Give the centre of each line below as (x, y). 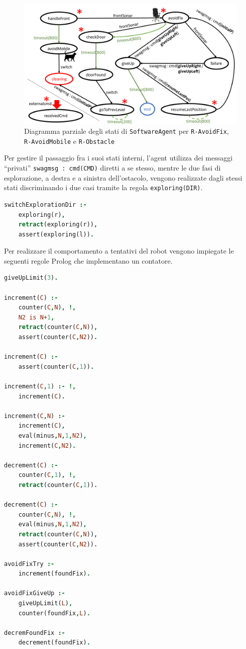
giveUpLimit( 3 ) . (31, 278)
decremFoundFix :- (35, 633)
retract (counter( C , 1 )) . (58, 485)
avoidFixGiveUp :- (35, 593)
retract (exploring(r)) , (58, 225)
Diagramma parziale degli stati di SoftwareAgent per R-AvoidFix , (127, 131)
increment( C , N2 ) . (47, 445)
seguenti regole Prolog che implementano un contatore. (88, 260)
